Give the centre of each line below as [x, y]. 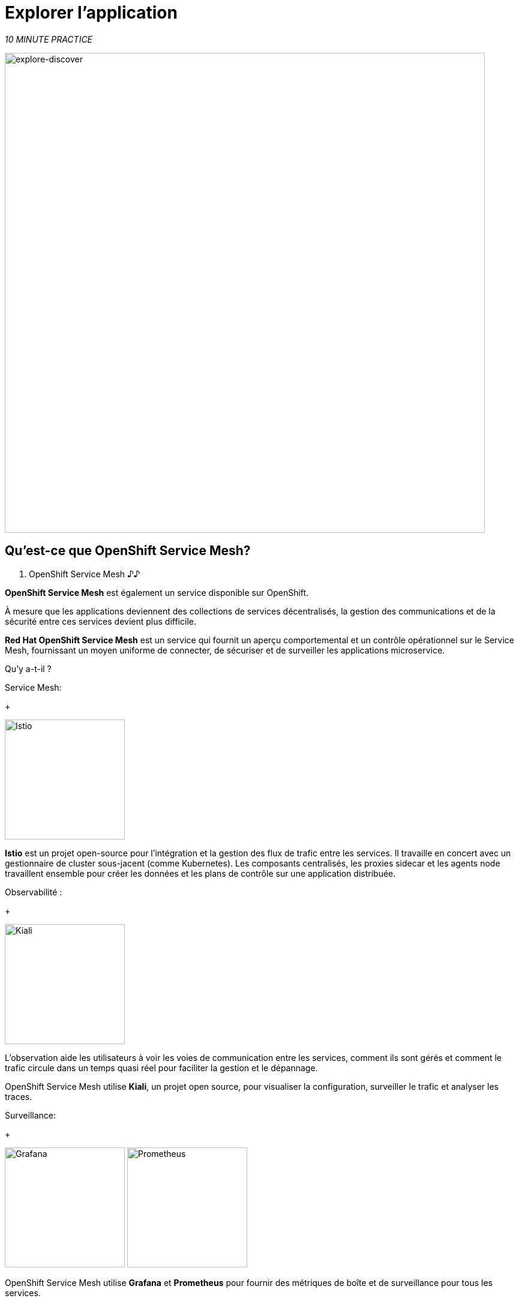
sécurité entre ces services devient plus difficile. [100, 621]
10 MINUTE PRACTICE [49, 39]
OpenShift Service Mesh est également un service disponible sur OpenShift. [157, 592]
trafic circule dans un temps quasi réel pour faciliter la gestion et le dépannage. [161, 1068]
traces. [19, 1096]
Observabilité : [34, 892]
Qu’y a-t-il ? [28, 669]
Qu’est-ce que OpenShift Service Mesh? [128, 551]
